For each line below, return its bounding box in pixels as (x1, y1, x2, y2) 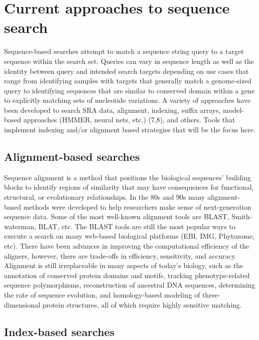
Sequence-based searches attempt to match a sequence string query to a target (4, 46, 244, 56)
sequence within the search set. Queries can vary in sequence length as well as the (4, 55, 254, 66)
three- (202, 289, 221, 300)
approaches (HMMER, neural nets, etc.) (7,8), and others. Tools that (23, 114, 235, 125)
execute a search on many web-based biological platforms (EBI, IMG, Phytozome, (4, 231, 255, 241)
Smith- (231, 211, 253, 222)
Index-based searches (4, 324, 115, 339)
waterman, (4, 221, 36, 231)
